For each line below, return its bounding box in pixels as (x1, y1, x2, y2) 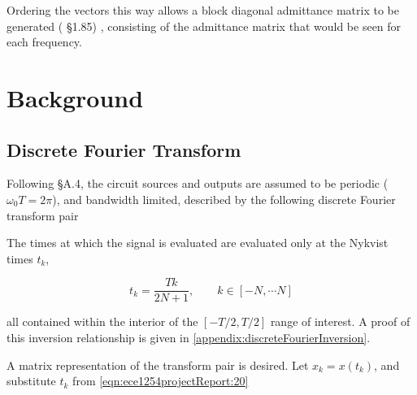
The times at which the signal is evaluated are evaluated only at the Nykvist (7, 234, 389, 251)
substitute (7, 372, 56, 389)
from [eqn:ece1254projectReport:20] (72, 372, 249, 389)
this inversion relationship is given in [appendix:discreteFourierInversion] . (7, 328, 371, 345)
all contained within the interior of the (7, 313, 198, 330)
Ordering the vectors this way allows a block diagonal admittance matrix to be (7, 2, 399, 18)
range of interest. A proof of (270, 313, 410, 330)
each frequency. (7, 33, 82, 50)
